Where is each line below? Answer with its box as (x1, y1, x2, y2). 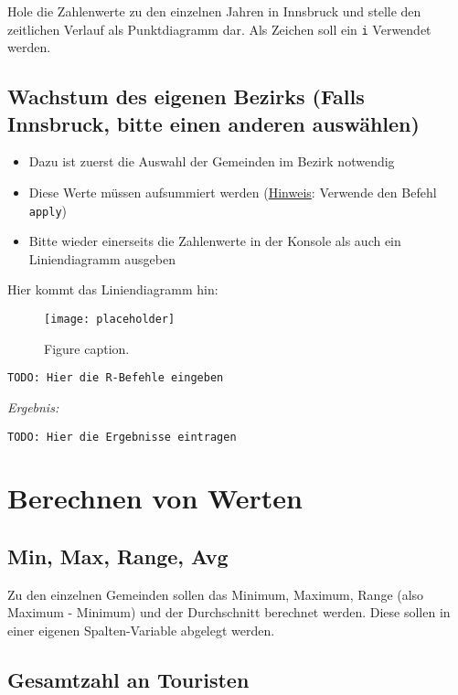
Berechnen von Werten (7, 479, 303, 517)
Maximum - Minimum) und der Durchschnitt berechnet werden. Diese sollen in (7, 603, 451, 622)
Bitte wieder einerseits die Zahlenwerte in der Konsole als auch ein (28, 231, 401, 251)
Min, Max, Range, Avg (7, 541, 229, 570)
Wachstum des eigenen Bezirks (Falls (7, 82, 365, 111)
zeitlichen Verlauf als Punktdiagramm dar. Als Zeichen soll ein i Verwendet (7, 19, 431, 38)
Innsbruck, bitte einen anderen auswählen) (7, 109, 420, 137)
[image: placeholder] (44, 313, 176, 326)
